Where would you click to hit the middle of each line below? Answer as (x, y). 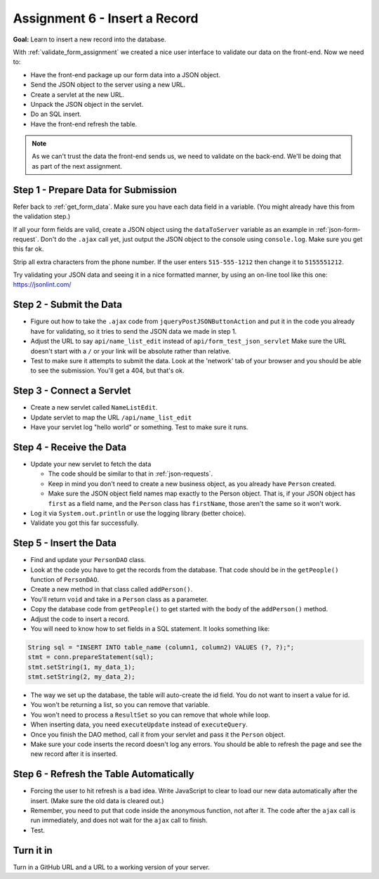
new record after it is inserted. (74, 754)
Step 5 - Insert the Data (65, 543)
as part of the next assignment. (77, 166)
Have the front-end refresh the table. (84, 124)
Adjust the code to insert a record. (80, 619)
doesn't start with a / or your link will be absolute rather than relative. (131, 351)
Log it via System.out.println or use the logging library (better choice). (138, 513)
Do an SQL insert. (56, 114)
